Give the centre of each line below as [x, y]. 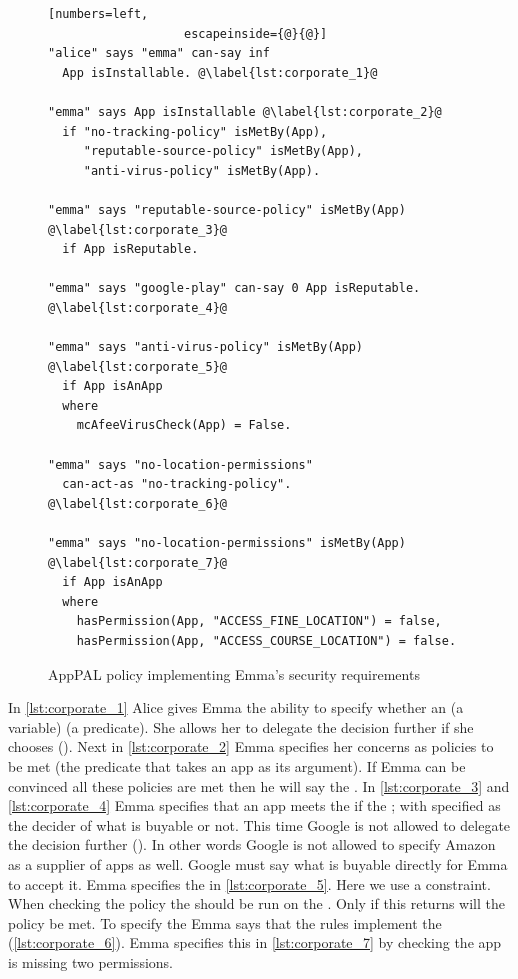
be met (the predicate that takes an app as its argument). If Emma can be [237, 765]
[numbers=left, [98, 14]
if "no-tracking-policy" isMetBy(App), [195, 131]
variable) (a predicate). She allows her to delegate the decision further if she [241, 726]
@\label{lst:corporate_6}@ [137, 503]
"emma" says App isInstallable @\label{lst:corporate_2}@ [245, 111]
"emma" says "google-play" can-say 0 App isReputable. [234, 288]
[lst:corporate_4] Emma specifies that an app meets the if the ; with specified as [254, 805]
